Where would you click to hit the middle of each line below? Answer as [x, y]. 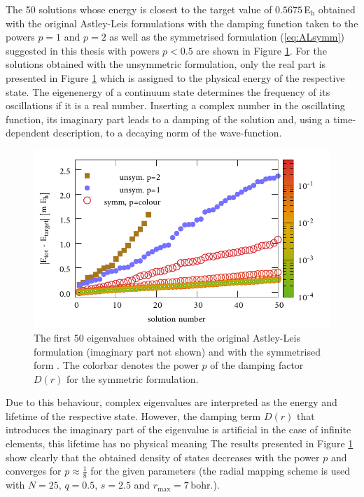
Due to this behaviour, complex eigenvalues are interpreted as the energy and [171, 402]
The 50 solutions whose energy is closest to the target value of [139, 9]
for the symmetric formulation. [133, 378]
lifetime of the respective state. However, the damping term [133, 415]
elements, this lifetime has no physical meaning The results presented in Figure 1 [180, 443]
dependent [28, 133]
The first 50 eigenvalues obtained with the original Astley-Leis [167, 337]
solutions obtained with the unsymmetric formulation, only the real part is [166, 64]
